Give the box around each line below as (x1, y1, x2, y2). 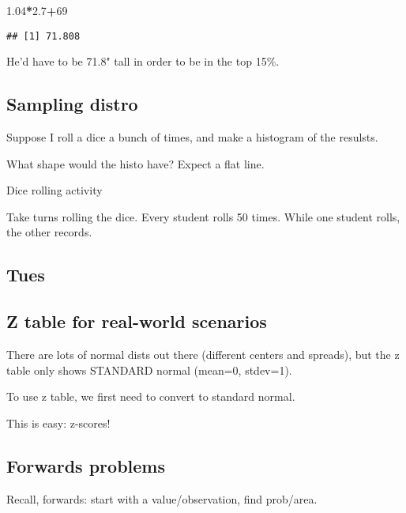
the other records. (6, 224, 92, 240)
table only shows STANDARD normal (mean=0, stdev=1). (6, 361, 292, 378)
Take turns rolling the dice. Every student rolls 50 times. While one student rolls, (6, 208, 400, 224)
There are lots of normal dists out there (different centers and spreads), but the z (6, 346, 400, 362)
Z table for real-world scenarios (6, 309, 267, 334)
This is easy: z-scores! (6, 414, 111, 431)
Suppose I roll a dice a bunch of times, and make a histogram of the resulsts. (6, 129, 378, 145)
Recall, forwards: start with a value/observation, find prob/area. (6, 490, 318, 507)
